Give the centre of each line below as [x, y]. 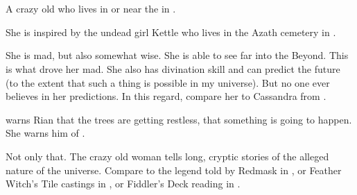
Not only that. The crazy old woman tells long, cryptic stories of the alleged [167, 156]
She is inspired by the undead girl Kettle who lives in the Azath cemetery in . [171, 32]
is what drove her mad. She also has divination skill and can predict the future [173, 68]
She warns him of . [45, 133]
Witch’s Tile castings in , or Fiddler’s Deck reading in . [123, 184]
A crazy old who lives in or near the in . [91, 9]
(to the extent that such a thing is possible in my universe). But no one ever [168, 82]
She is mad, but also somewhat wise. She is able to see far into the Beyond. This [177, 55]
